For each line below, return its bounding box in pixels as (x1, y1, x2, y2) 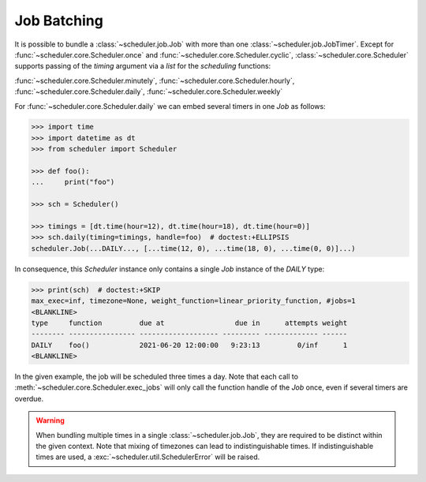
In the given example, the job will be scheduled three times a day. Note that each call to (14, 372, 299, 382)
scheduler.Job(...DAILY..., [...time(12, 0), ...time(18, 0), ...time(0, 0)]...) (31, 244, 357, 252)
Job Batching (14, 12, 104, 29)
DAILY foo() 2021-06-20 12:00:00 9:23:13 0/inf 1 (31, 340, 348, 349)
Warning (35, 416, 65, 425)
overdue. (14, 394, 43, 403)
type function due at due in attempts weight (31, 318, 348, 327)
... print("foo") (31, 177, 115, 187)
